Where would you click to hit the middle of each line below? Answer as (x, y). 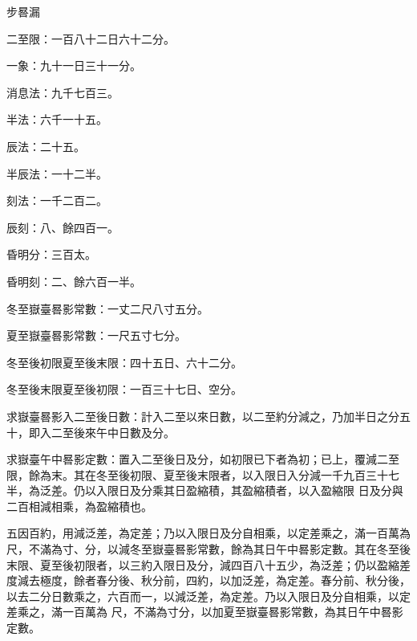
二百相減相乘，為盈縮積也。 (79, 506)
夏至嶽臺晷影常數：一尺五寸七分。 (96, 335)
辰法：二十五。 (46, 146)
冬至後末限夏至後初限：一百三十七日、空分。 (124, 389)
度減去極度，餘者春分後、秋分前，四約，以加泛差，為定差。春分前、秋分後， (208, 580)
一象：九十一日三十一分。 (74, 65)
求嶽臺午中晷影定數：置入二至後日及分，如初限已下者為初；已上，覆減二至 (203, 459)
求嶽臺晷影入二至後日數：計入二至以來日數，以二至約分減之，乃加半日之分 (203, 416)
